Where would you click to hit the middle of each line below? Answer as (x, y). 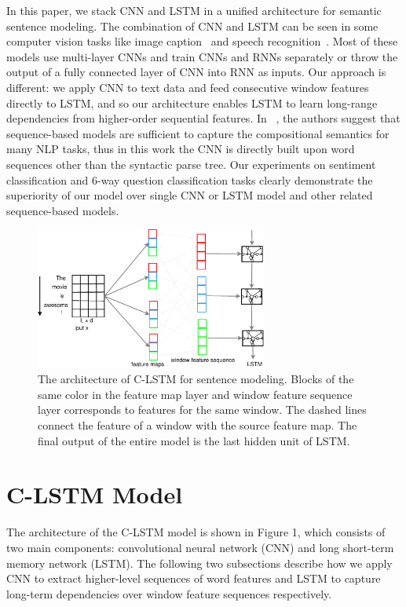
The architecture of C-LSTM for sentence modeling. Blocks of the (196, 379)
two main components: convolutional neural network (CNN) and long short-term (200, 547)
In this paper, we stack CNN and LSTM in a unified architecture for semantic (194, 10)
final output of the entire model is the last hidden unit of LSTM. (194, 440)
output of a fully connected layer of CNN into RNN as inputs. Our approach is (196, 72)
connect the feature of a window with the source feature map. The (198, 425)
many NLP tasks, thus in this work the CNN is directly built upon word (181, 149)
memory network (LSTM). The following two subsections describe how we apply (199, 563)
